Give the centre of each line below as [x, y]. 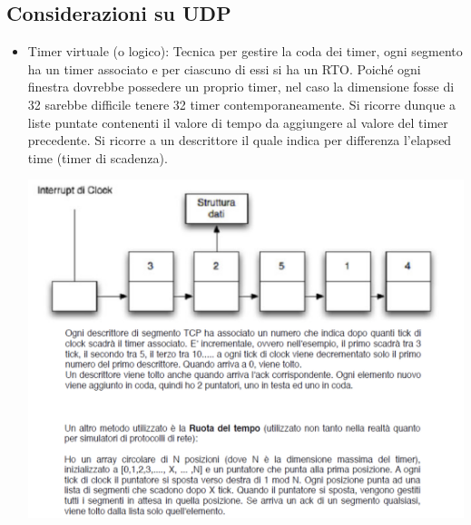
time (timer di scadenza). [98, 157]
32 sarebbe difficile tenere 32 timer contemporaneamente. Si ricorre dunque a [242, 104]
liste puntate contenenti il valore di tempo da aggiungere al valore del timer [238, 122]
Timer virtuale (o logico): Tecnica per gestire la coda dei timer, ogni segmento [245, 51]
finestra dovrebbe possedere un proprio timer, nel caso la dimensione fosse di [241, 87]
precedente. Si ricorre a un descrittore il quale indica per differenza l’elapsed [240, 140]
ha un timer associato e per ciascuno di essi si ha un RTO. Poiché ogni [224, 68]
